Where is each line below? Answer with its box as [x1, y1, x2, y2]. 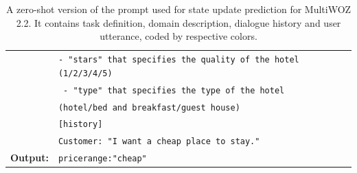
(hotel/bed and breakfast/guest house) [58, 102, 240, 113]
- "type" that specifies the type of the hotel [63, 85, 285, 95]
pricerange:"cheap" [58, 154, 147, 164]
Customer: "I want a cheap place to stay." [58, 137, 260, 147]
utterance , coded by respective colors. [100, 29, 257, 43]
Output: [10, 150, 49, 165]
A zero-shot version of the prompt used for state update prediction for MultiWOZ [5, 2, 352, 16]
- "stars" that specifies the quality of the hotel [58, 55, 299, 65]
